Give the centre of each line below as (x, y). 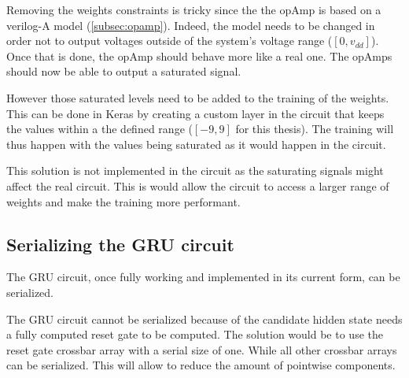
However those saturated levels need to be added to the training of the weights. (198, 97)
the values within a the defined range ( (99, 129)
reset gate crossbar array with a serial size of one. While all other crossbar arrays (202, 349)
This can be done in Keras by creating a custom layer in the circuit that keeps (195, 113)
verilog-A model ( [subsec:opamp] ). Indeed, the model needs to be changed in (191, 25)
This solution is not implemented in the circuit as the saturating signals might (195, 170)
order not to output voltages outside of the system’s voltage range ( (169, 41)
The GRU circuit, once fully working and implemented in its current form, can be (203, 277)
